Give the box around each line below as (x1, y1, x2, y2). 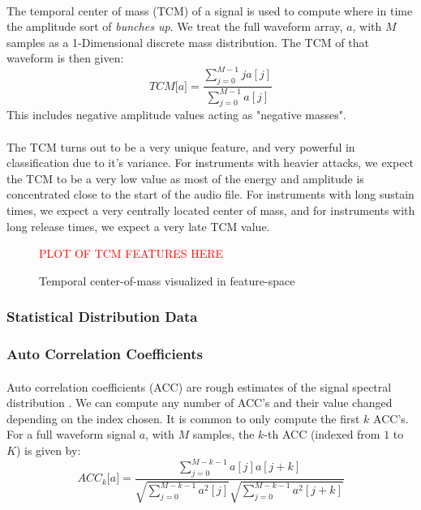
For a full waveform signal (6, 426, 136, 443)
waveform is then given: (6, 49, 124, 66)
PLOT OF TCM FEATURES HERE (39, 245, 224, 262)
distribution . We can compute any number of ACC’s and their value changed (6, 394, 393, 411)
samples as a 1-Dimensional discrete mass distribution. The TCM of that (6, 33, 369, 50)
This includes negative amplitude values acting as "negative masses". (6, 106, 346, 123)
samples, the (192, 426, 255, 443)
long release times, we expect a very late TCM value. (6, 217, 270, 234)
